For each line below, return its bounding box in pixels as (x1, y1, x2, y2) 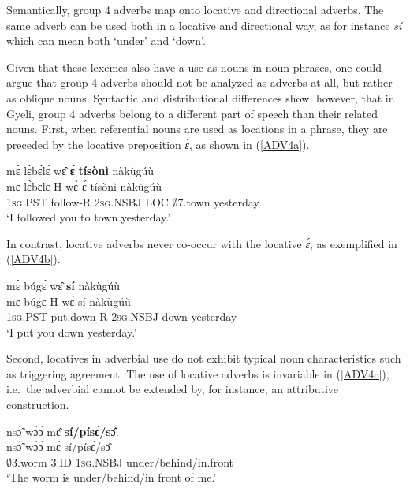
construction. (6, 396, 69, 413)
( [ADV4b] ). (6, 251, 61, 267)
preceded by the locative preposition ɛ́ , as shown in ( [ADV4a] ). (6, 136, 310, 152)
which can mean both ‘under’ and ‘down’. (6, 32, 206, 49)
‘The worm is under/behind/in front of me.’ (6, 469, 217, 485)
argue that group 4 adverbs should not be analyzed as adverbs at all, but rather (6, 74, 393, 91)
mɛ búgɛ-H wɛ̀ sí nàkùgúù (6, 292, 131, 309)
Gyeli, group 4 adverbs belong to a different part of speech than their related (6, 105, 378, 121)
